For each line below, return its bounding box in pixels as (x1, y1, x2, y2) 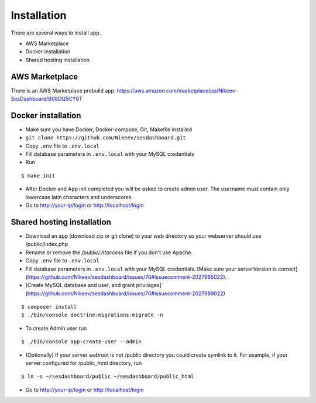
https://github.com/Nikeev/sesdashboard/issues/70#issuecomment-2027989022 (27, 290, 224, 297)
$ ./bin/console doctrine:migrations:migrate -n (21, 312, 163, 319)
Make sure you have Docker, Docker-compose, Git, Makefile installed (25, 126, 193, 133)
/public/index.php (25, 241, 68, 248)
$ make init (21, 172, 56, 179)
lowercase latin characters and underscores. (25, 193, 133, 200)
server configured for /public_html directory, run (25, 360, 142, 367)
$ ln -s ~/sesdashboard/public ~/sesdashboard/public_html (21, 373, 194, 380)
